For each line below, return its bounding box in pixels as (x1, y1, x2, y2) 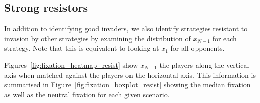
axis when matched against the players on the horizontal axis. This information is (4, 69, 256, 80)
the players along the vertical (159, 59, 249, 70)
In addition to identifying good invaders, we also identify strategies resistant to (4, 23, 248, 34)
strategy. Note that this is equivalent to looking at (4, 43, 159, 53)
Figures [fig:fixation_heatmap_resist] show (4, 59, 138, 70)
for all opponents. (170, 43, 225, 53)
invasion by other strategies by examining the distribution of (4, 33, 191, 43)
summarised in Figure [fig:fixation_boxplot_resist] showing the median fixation (4, 79, 251, 90)
